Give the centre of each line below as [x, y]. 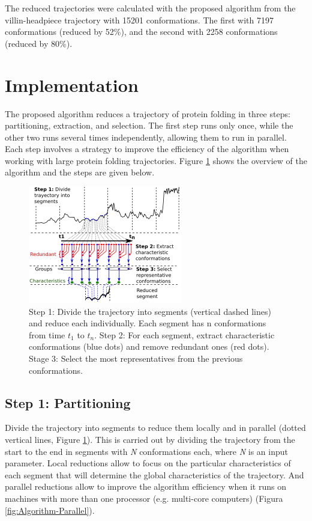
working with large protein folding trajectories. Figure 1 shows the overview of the [156, 160]
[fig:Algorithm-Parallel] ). [50, 510]
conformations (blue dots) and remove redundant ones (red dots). [149, 346]
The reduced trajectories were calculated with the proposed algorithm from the [150, 8]
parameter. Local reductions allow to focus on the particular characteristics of [148, 463]
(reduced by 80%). [39, 43]
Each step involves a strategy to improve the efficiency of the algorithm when [147, 149]
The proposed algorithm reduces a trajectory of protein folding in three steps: [148, 113]
